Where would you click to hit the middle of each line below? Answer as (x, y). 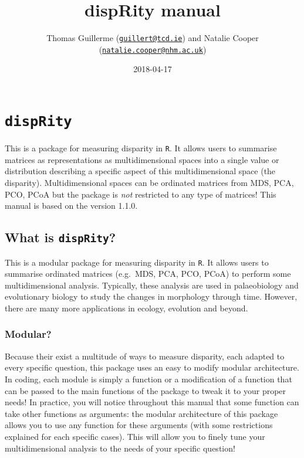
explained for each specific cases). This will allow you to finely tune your (135, 436)
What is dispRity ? (60, 237)
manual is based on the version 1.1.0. (71, 206)
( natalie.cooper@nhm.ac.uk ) (153, 49)
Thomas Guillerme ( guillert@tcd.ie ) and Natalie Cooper (153, 38)
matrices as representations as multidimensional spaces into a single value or (142, 159)
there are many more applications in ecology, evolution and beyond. (126, 308)
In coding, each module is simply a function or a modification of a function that (148, 379)
